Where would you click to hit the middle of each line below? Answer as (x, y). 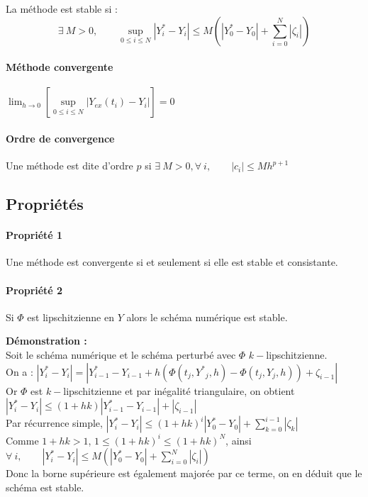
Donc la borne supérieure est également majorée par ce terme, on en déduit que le (184, 473)
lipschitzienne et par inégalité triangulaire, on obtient (179, 390)
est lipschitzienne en (71, 317)
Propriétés (45, 204)
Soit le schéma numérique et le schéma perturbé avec (121, 354)
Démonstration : (46, 341)
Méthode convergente (60, 67)
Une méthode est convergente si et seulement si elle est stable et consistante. (172, 262)
